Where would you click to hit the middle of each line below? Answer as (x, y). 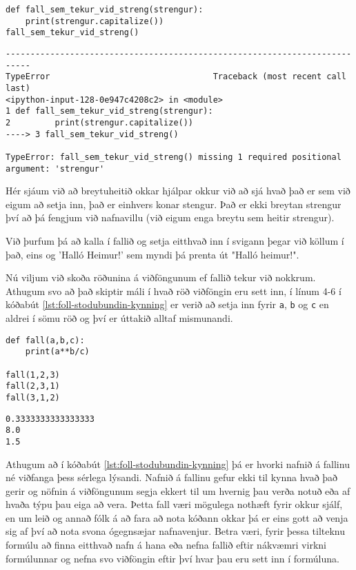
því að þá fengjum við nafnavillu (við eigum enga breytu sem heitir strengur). (170, 217)
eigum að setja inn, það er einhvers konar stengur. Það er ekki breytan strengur (174, 204)
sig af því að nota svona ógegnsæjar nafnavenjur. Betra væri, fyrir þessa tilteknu (176, 531)
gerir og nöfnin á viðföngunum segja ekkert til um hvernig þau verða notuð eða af (178, 490)
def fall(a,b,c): (45, 340)
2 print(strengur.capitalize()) (100, 122)
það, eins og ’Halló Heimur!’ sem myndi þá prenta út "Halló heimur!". (152, 254)
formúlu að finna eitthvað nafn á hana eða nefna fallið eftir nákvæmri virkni (166, 545)
